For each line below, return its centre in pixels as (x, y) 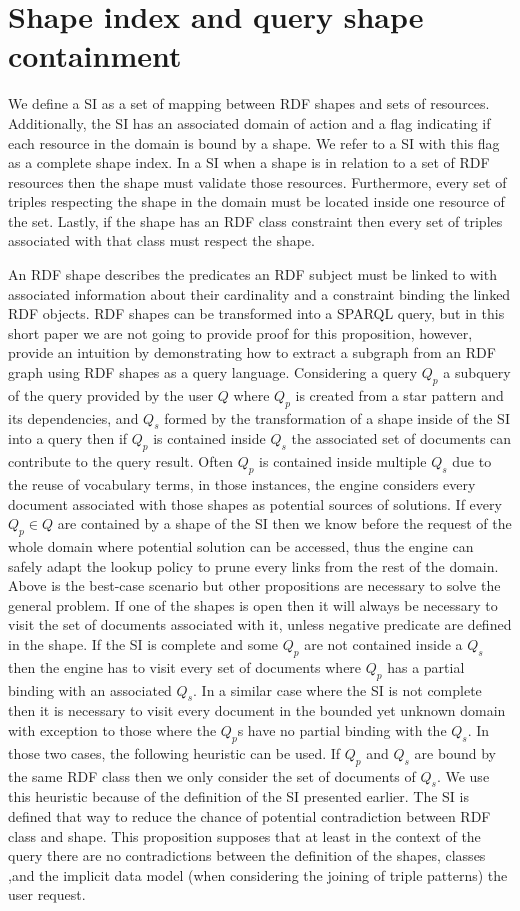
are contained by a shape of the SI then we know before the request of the (284, 523)
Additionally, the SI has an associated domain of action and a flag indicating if (249, 122)
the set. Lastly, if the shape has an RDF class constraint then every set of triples (255, 220)
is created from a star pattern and (399, 394)
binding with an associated (90, 689)
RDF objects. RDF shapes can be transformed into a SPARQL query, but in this (256, 313)
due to (472, 461)
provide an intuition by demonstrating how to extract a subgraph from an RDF (252, 352)
